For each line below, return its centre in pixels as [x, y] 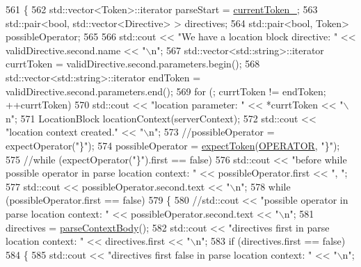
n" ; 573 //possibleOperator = [212, 132]
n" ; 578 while [263, 186]
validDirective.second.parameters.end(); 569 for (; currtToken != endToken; [166, 91]
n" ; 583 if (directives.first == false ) [271, 241]
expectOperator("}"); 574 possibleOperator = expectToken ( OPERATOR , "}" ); [173, 145]
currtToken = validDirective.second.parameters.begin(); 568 [133, 64]
